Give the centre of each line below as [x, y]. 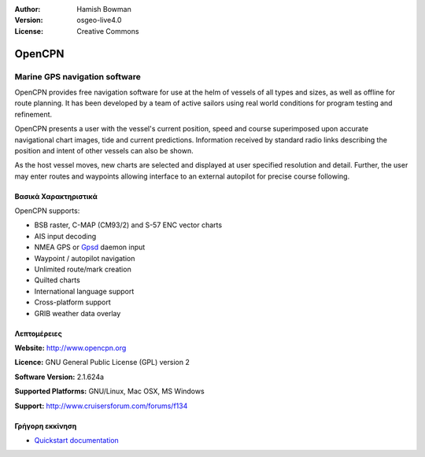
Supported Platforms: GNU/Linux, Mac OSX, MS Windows [109, 391]
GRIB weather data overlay [78, 313]
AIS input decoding [65, 236]
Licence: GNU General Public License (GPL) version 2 [102, 363]
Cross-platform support [73, 302]
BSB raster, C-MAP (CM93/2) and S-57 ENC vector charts [128, 225]
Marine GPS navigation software [78, 76]
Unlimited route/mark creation [83, 269]
